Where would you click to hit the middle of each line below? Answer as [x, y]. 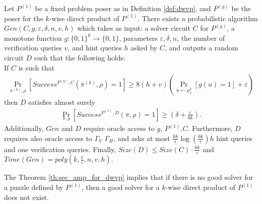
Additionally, [24, 128]
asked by [144, 48]
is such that [36, 67]
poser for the [24, 18]
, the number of [201, 38]
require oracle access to [119, 128]
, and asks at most [142, 138]
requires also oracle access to [48, 138]
